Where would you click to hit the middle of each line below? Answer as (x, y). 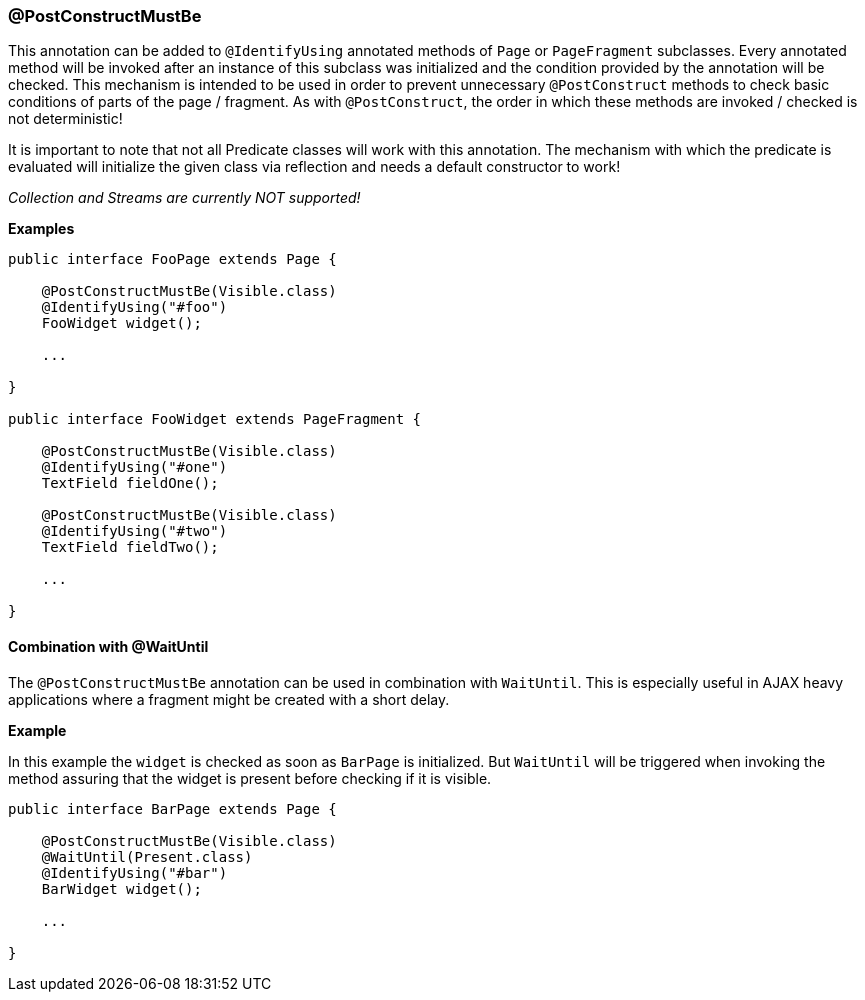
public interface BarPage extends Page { (172, 808)
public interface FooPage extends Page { (172, 259)
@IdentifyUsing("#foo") (134, 307)
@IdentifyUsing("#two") (134, 531)
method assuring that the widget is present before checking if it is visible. (250, 778)
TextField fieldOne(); (130, 483)
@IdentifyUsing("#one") (134, 467)
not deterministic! (65, 119)
